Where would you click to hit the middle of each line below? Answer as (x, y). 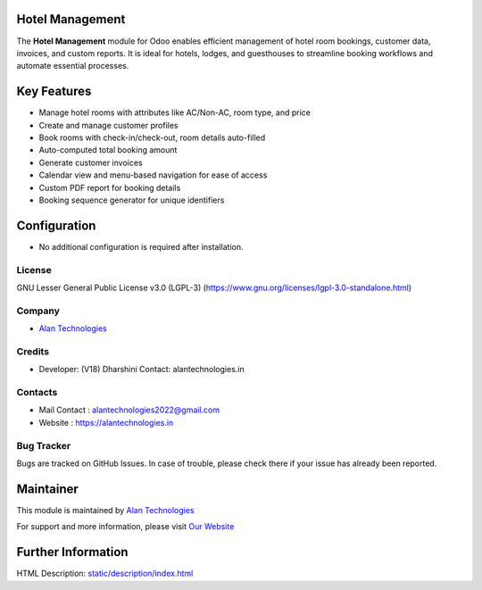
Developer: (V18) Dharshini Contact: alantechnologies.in (141, 370)
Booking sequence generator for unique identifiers (132, 200)
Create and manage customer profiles (108, 125)
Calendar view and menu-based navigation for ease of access (153, 175)
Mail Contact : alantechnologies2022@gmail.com (129, 410)
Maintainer (48, 489)
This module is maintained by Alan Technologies (105, 510)
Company (38, 311)
